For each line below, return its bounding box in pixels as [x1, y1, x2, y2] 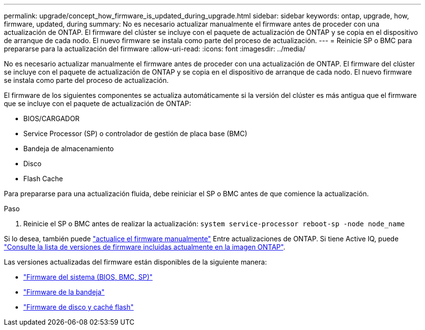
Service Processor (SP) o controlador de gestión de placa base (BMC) [23, 129, 247, 138]
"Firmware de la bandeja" [23, 288, 105, 296]
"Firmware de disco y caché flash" [23, 303, 134, 311]
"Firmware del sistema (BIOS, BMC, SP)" [23, 273, 153, 281]
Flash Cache [23, 174, 63, 183]
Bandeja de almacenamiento [23, 144, 114, 153]
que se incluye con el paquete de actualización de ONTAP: [4, 99, 191, 108]
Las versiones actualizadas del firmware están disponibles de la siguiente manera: [4, 258, 267, 266]
